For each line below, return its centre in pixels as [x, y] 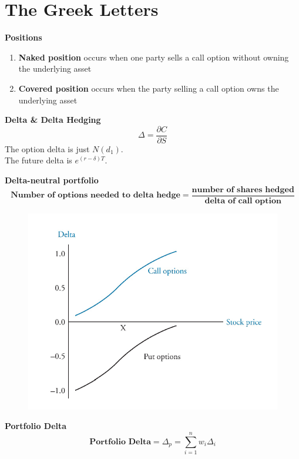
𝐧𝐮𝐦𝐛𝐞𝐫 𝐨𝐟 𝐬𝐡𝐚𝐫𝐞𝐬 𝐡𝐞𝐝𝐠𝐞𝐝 [243, 190]
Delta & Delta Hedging [53, 120]
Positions [23, 37]
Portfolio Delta [36, 426]
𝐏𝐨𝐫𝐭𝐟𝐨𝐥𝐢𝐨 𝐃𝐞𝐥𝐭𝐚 [120, 442]
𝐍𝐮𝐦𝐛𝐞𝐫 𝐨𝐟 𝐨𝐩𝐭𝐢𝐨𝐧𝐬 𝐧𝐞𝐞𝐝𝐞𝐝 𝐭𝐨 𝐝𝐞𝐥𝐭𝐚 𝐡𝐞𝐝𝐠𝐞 [95, 195]
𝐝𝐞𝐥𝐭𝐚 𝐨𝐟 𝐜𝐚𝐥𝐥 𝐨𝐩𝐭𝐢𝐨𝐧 [243, 201]
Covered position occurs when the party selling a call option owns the [149, 88]
